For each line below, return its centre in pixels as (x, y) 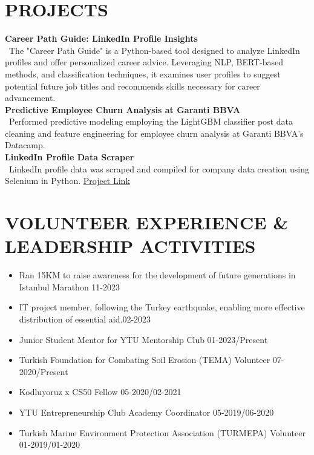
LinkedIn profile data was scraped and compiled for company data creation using (159, 169)
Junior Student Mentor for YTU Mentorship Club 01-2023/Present (143, 339)
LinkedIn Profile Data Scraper (70, 157)
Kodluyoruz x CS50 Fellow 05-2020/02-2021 (100, 392)
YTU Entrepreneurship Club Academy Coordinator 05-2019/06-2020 (146, 412)
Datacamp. (25, 145)
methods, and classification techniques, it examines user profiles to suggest (143, 74)
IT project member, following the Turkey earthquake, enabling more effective (162, 307)
